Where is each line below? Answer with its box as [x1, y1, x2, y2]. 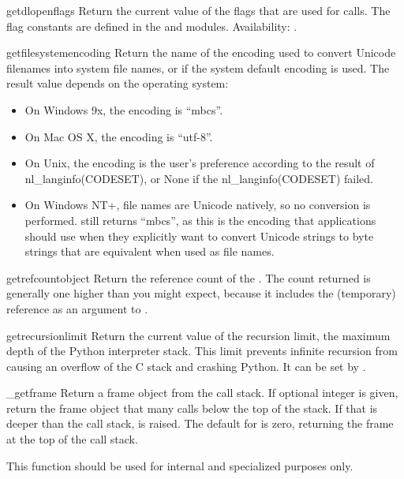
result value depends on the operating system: [6, 75, 229, 92]
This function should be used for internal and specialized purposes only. [6, 457, 353, 473]
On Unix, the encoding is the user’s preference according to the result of [24, 155, 375, 171]
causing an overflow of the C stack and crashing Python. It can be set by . [6, 357, 366, 374]
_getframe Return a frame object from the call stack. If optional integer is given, [6, 384, 398, 401]
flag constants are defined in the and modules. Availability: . [6, 17, 297, 34]
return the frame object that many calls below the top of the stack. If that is [6, 399, 378, 416]
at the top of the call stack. [6, 431, 138, 447]
